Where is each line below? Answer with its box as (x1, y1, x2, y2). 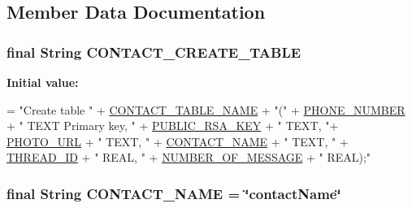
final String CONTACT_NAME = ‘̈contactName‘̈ (7, 183, 341, 203)
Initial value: (7, 74, 79, 90)
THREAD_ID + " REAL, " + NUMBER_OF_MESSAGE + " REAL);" (7, 149, 371, 166)
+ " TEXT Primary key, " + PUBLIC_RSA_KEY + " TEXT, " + (7, 117, 339, 134)
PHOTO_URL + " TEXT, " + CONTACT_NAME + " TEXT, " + (7, 132, 349, 149)
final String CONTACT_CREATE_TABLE (7, 41, 301, 62)
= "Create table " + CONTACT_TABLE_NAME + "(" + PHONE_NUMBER (7, 101, 405, 118)
